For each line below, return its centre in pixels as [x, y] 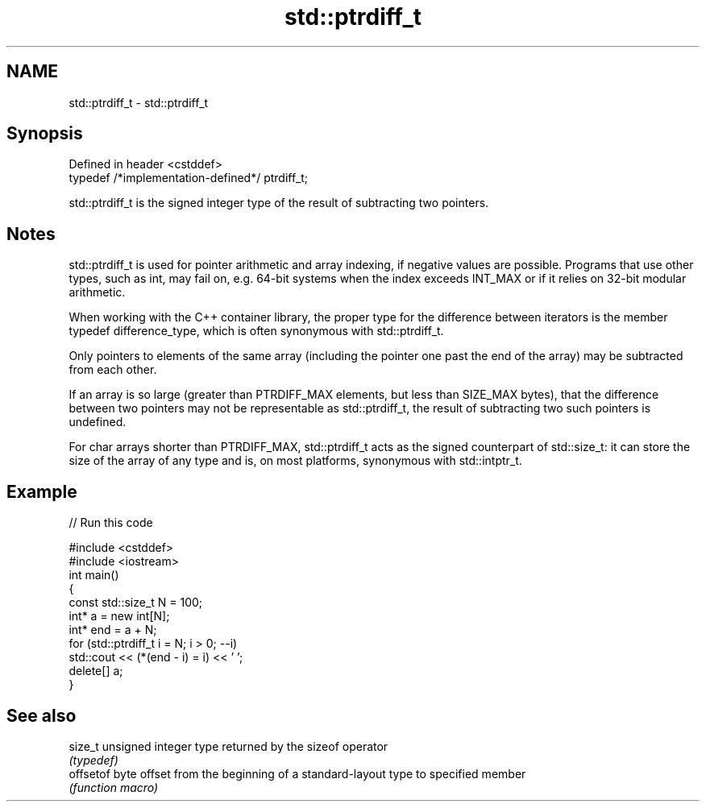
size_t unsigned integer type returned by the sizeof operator [228, 746]
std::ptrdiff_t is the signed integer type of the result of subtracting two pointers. [279, 203]
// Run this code [111, 523]
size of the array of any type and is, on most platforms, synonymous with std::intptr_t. [295, 461]
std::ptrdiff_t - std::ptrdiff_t [139, 102]
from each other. [113, 370]
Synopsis [45, 134]
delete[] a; [96, 671]
